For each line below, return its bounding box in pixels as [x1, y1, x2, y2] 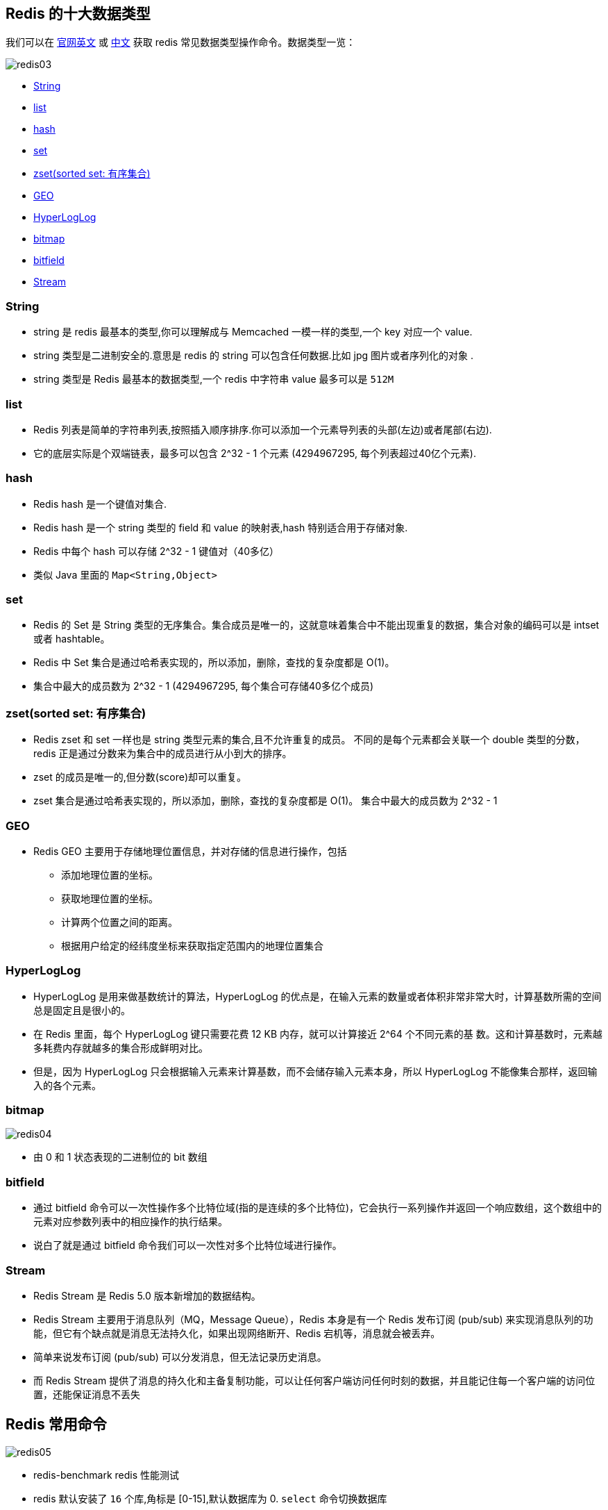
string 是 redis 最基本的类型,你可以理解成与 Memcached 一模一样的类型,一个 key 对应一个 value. [33, 326, 473, 338]
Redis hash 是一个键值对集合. [33, 497, 167, 510]
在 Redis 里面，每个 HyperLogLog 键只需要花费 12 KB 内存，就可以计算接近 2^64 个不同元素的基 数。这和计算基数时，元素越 [33, 1027, 602, 1040]
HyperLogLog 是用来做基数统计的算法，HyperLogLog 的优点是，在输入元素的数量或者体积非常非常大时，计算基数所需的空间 [33, 990, 602, 1002]
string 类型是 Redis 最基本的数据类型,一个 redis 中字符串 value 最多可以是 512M [33, 373, 394, 385]
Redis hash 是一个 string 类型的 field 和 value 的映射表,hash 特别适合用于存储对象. [33, 521, 408, 533]
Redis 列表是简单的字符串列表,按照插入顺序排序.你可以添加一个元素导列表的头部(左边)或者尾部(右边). [33, 423, 492, 435]
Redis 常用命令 [6, 1416, 107, 1434]
